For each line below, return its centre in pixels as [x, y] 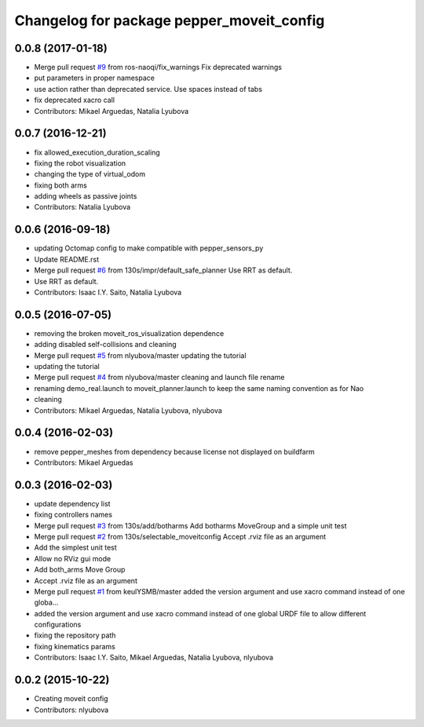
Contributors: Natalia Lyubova [82, 207]
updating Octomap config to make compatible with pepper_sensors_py [149, 248]
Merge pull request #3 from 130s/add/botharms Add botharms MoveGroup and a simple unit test [190, 525]
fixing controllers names [73, 515]
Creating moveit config [71, 699]
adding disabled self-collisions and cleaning [105, 345]
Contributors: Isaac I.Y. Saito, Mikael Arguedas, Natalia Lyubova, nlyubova [154, 658]
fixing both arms [61, 185]
